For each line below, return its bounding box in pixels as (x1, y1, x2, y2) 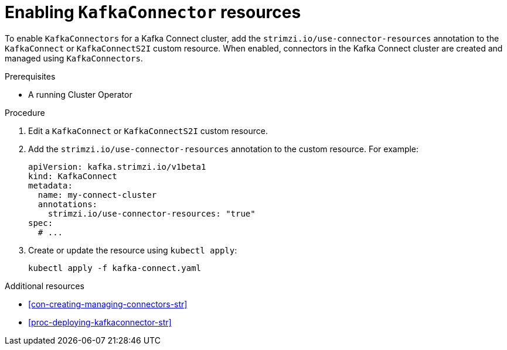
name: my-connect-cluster (38, 190, 157, 200)
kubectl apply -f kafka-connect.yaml (28, 263, 202, 273)
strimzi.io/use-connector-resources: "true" (47, 208, 256, 218)
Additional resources (5, 280, 84, 291)
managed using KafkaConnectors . (5, 53, 143, 63)
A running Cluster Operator (28, 89, 132, 99)
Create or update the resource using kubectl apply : (28, 245, 237, 255)
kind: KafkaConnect (28, 171, 117, 181)
